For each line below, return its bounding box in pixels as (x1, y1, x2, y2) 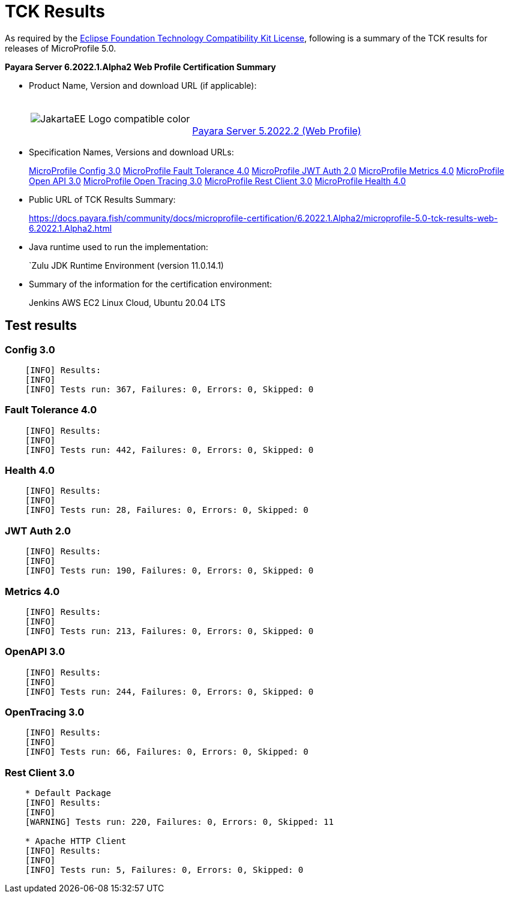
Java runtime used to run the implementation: (29, 241, 208, 252)
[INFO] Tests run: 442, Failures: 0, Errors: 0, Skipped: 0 (25, 445, 314, 455)
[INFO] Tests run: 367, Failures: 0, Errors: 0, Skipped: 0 (25, 384, 314, 394)
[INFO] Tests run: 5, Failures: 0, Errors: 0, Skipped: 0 (25, 865, 304, 875)
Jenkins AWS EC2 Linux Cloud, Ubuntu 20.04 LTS (29, 297, 226, 308)
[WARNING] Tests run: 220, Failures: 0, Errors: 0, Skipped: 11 (25, 817, 334, 827)
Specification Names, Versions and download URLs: (29, 146, 234, 157)
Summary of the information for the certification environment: (29, 278, 273, 289)
